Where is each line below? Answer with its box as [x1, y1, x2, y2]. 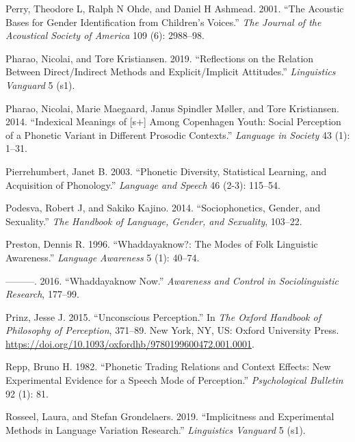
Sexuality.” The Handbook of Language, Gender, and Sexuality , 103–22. [5, 213, 302, 228]
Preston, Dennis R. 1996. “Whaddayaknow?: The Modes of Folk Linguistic [5, 237, 318, 251]
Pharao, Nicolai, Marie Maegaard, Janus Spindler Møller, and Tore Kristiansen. [5, 101, 339, 115]
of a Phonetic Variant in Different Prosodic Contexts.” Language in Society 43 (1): [5, 127, 350, 142]
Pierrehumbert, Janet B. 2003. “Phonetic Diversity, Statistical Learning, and [5, 164, 327, 178]
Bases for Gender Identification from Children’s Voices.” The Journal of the [5, 14, 321, 29]
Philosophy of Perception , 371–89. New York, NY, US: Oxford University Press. [5, 323, 339, 337]
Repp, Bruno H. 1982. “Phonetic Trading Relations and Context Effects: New [5, 359, 331, 374]
